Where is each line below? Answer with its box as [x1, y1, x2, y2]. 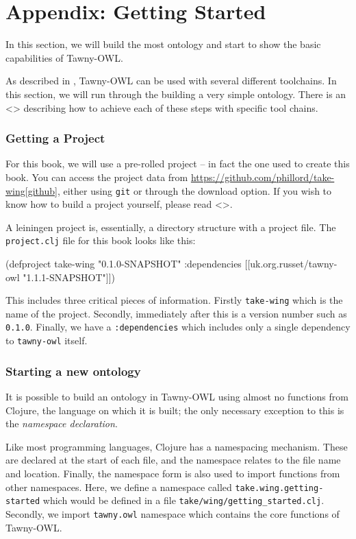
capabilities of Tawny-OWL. [5, 50, 123, 64]
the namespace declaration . [5, 416, 118, 431]
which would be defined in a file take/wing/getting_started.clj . [42, 493, 325, 507]
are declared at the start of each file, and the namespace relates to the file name [5, 453, 341, 467]
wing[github [5, 183, 55, 197]
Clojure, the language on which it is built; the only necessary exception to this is [5, 403, 344, 417]
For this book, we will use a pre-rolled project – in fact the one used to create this [5, 156, 350, 171]
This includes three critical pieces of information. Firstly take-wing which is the [5, 293, 343, 307]
